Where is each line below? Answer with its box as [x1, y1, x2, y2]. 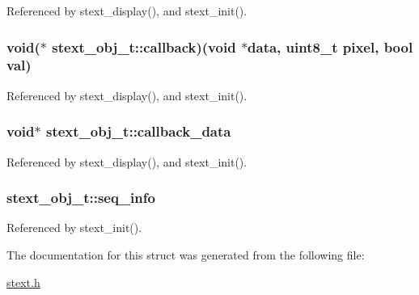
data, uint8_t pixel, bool [248, 36, 413, 57]
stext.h [6, 273, 40, 290]
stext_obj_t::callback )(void [52, 36, 236, 57]
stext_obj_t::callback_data [45, 121, 231, 141]
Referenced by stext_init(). [6, 219, 142, 236]
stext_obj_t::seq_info [6, 188, 155, 208]
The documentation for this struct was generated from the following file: [6, 246, 365, 263]
